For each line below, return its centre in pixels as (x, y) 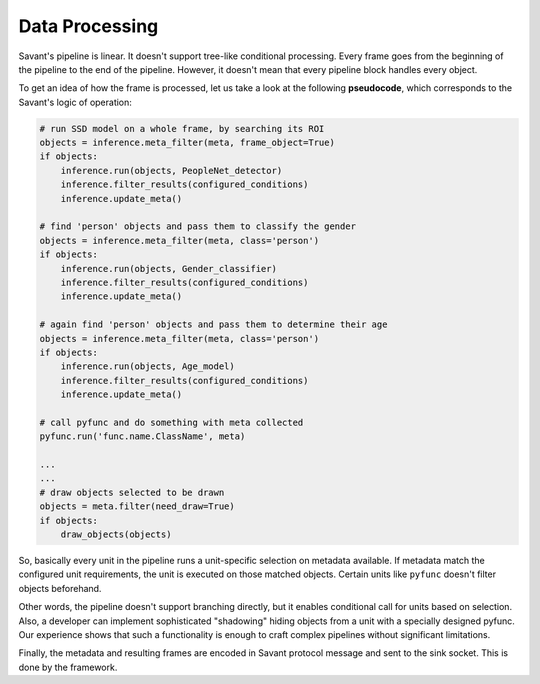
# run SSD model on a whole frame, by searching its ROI (182, 128)
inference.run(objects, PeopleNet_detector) (171, 170)
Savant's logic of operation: (75, 102)
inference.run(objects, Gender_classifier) (168, 268)
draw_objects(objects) (116, 534)
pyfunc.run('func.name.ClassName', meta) (142, 436)
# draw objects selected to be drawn (132, 492)
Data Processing (88, 26)
